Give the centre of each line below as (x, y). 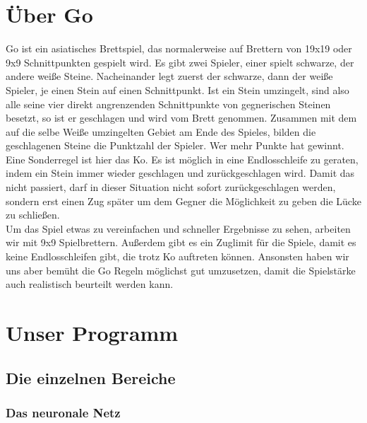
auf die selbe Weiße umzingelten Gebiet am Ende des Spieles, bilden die (161, 131)
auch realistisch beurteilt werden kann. (90, 284)
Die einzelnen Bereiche (91, 377)
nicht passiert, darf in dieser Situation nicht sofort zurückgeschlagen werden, (171, 187)
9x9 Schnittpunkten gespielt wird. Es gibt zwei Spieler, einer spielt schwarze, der (180, 62)
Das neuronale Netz (63, 412)
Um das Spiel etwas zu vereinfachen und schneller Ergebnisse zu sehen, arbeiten (178, 228)
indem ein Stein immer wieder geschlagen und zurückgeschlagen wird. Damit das (180, 173)
